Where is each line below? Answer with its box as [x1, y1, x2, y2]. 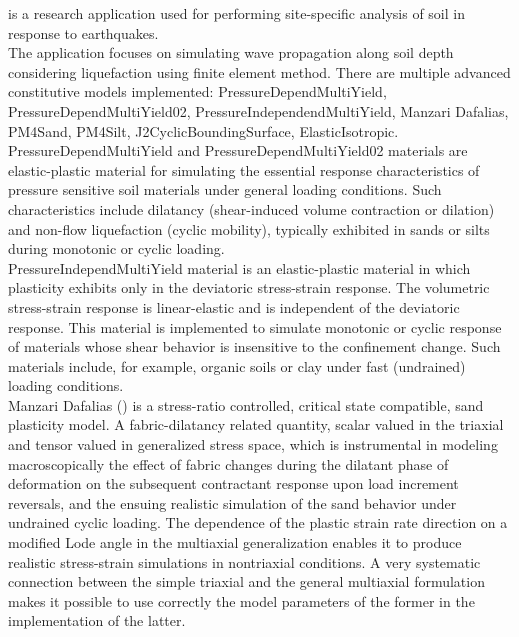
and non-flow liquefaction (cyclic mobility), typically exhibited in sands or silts [8, 218, 490, 239]
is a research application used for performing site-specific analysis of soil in [8, 3, 465, 23]
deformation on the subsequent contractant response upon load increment [8, 473, 459, 494]
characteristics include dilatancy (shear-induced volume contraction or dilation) [8, 198, 495, 219]
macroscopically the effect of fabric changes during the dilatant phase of [8, 453, 449, 474]
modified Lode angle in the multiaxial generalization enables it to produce [8, 532, 462, 553]
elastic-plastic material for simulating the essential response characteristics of [8, 159, 480, 180]
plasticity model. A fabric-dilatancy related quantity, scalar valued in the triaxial [8, 414, 504, 435]
